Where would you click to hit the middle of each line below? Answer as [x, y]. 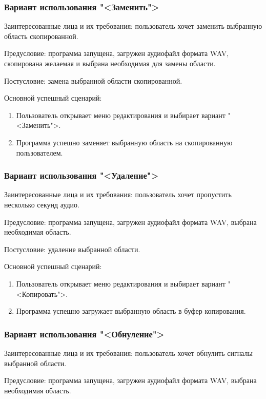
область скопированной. [41, 36]
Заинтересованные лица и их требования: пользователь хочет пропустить [118, 194]
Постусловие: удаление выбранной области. [72, 249]
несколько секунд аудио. [42, 204]
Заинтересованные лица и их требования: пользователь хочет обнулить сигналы [128, 353]
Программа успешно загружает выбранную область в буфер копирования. [131, 311]
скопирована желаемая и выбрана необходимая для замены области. [110, 63]
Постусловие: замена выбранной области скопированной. [93, 80]
